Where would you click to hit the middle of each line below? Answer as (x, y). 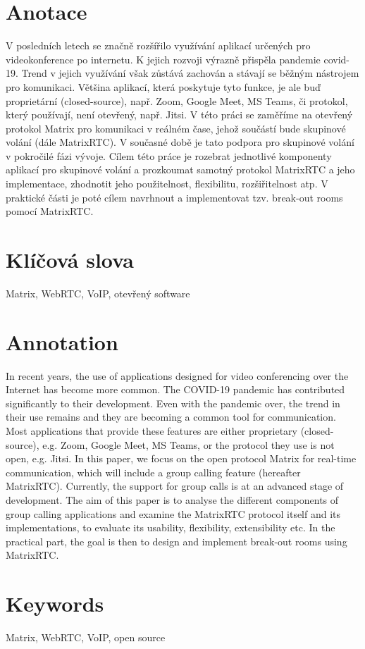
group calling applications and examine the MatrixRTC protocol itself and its (173, 513)
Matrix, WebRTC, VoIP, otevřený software (98, 293)
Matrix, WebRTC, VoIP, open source (86, 637)
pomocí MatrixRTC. (50, 211)
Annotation (62, 341)
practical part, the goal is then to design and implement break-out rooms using (177, 541)
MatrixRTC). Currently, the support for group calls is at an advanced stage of (175, 486)
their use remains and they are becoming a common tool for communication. (171, 417)
